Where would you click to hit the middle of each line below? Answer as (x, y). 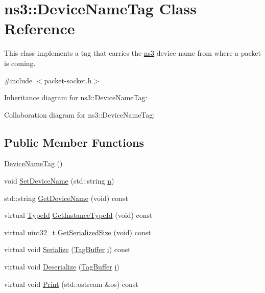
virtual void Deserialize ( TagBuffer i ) (62, 267)
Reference (40, 28)
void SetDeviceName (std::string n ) (59, 181)
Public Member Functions (74, 142)
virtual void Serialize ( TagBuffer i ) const (67, 249)
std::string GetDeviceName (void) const (66, 198)
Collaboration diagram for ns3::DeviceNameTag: (80, 114)
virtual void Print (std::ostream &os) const (71, 284)
